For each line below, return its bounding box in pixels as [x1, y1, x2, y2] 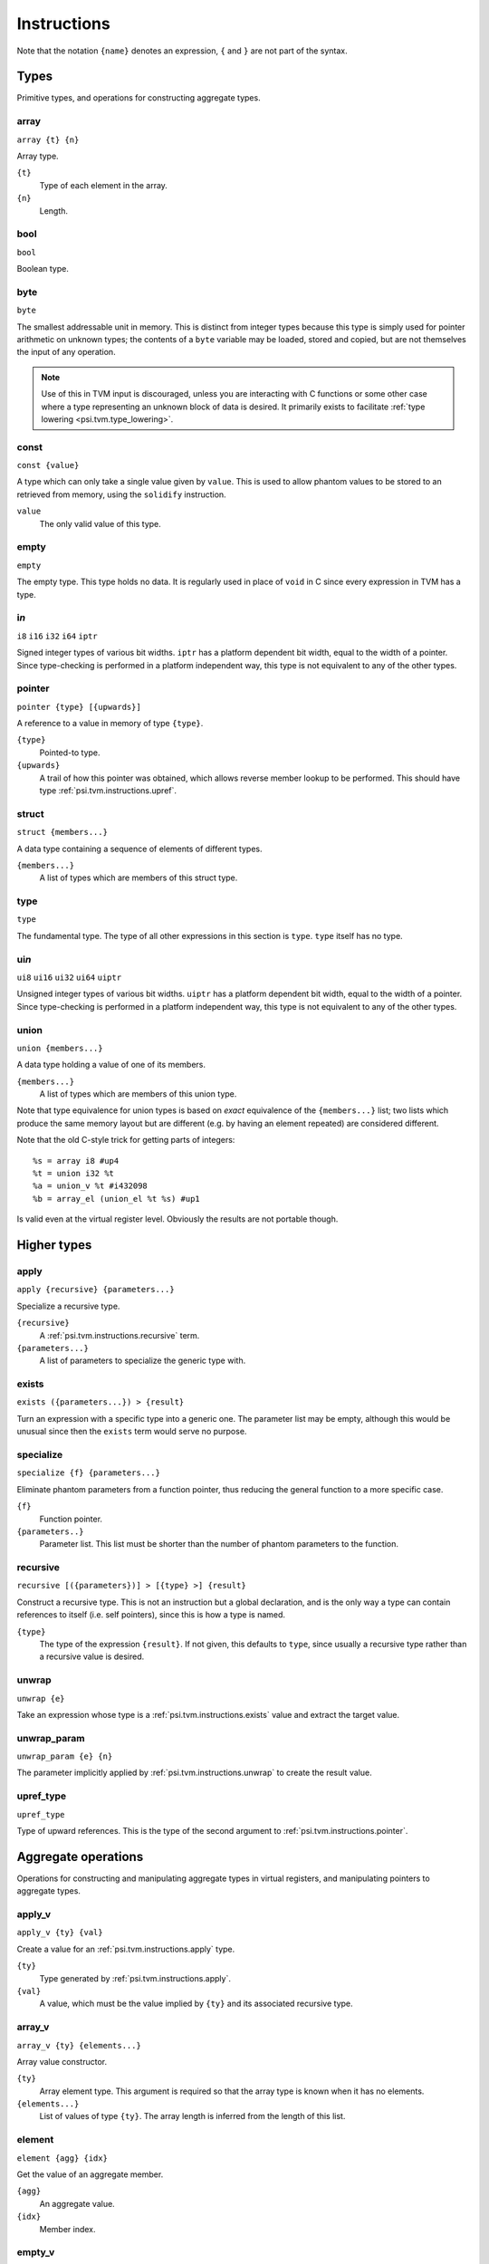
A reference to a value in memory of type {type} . [16, 718, 204, 729]
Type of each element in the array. [39, 179, 168, 190]
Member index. [39, 2223, 96, 2234]
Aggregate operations [16, 1848, 144, 1865]
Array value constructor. [16, 2056, 108, 2067]
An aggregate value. [39, 2198, 115, 2209]
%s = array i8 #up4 [33, 1156, 120, 1166]
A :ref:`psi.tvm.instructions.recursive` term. [39, 1329, 200, 1340]
